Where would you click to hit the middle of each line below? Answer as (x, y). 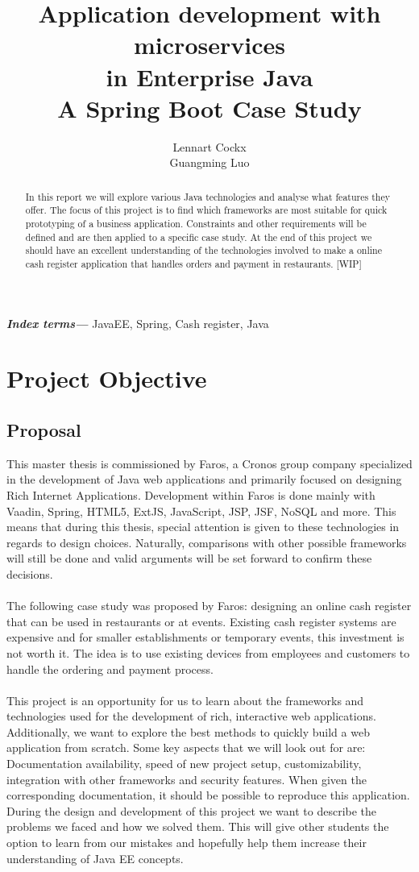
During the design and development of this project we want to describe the (192, 810)
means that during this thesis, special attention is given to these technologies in (203, 527)
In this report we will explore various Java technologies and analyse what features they (207, 196)
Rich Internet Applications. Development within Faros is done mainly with (191, 494)
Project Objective (107, 378)
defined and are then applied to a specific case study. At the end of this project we (199, 237)
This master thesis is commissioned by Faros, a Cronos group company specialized (209, 463)
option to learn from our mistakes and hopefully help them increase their (187, 843)
